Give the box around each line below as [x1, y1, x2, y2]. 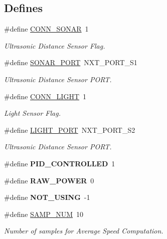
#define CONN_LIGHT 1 [4, 91, 87, 101]
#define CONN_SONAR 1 [4, 24, 89, 34]
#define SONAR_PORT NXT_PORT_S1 [4, 57, 137, 68]
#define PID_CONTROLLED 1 [4, 158, 115, 168]
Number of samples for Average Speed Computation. [4, 225, 163, 236]
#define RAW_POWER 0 [4, 175, 94, 185]
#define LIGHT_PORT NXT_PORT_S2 [4, 124, 135, 135]
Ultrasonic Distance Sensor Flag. [4, 40, 105, 51]
